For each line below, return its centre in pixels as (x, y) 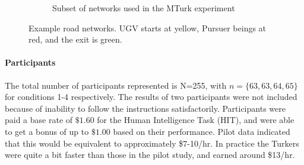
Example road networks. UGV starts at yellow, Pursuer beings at (148, 27)
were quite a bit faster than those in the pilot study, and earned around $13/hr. (150, 155)
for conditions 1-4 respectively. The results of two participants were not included (151, 97)
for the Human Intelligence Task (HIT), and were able (196, 120)
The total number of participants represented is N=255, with (116, 85)
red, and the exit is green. (75, 39)
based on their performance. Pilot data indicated (202, 131)
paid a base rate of (39, 120)
